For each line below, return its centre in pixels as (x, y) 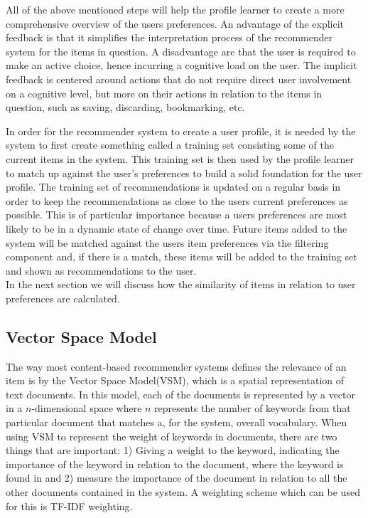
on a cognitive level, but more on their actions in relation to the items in (164, 93)
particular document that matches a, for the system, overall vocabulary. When (177, 422)
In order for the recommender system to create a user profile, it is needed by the (181, 131)
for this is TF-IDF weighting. (69, 506)
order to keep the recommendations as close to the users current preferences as (177, 200)
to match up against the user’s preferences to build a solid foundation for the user (184, 173)
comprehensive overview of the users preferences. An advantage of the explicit (175, 23)
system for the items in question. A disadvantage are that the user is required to (181, 51)
